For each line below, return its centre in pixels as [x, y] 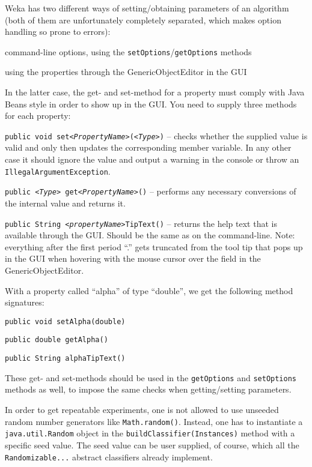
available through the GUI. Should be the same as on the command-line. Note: [150, 235]
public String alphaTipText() [65, 359]
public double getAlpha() [57, 340]
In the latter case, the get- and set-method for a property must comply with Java [155, 92]
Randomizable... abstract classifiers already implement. [109, 456]
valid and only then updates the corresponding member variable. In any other [148, 147]
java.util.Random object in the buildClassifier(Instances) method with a [150, 433]
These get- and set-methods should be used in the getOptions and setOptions [151, 377]
